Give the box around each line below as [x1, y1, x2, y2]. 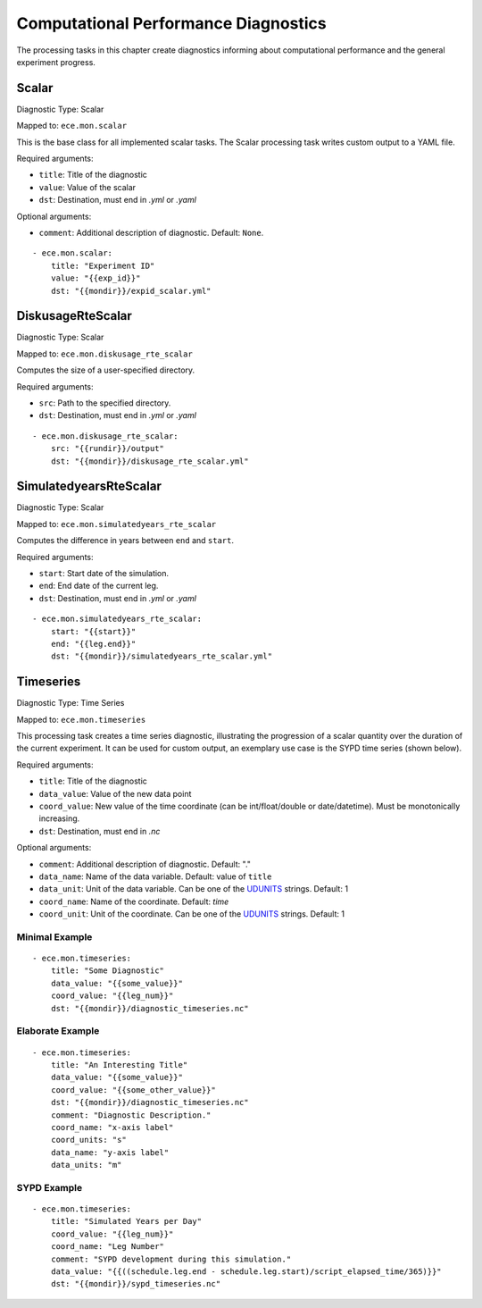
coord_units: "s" [50, 1135, 127, 1145]
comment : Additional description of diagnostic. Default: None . [38, 227, 264, 238]
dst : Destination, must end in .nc [38, 826, 161, 836]
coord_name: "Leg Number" [50, 1242, 165, 1252]
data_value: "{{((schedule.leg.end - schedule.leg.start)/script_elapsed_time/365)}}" [50, 1267, 442, 1277]
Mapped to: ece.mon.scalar [16, 121, 128, 131]
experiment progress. [16, 56, 96, 67]
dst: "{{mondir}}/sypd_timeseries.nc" [50, 1279, 221, 1289]
